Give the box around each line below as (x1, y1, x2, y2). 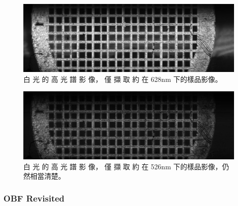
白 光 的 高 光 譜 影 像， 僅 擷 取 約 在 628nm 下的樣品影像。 (23, 74, 222, 84)
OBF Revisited (3, 192, 65, 204)
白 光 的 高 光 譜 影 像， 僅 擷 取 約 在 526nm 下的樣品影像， (23, 161, 222, 171)
